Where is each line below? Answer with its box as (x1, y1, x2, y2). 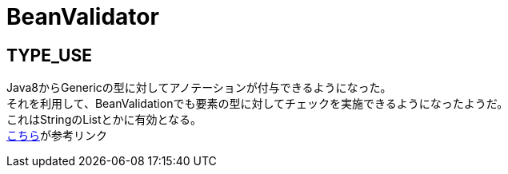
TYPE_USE (6, 45, 92, 65)
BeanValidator (6, 3, 159, 30)
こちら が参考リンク (6, 129, 107, 143)
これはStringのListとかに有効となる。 (6, 113, 202, 127)
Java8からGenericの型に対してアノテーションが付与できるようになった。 (6, 81, 392, 95)
